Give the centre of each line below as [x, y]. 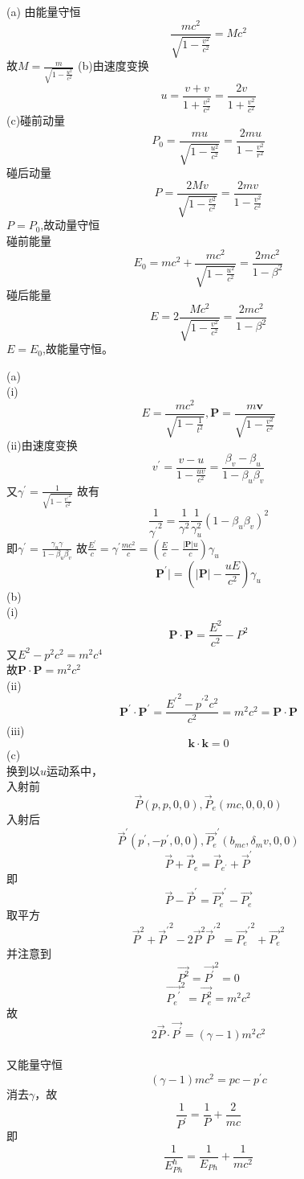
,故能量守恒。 [78, 349]
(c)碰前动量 [36, 120]
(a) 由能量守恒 [44, 11]
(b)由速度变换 [113, 66]
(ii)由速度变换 [42, 445]
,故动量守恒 [70, 225]
